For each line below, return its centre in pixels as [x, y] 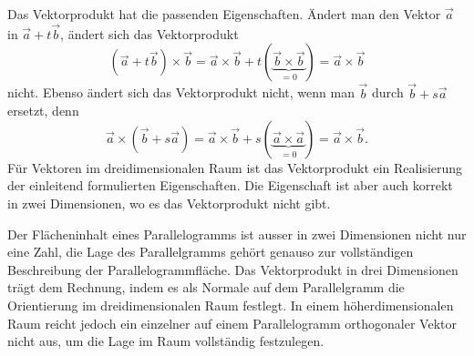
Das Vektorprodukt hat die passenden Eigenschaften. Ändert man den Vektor [224, 14]
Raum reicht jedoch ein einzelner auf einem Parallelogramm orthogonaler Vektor [232, 323]
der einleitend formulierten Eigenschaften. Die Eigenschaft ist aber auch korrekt [230, 185]
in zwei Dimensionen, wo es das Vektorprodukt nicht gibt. [169, 203]
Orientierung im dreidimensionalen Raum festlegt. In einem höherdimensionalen [231, 305]
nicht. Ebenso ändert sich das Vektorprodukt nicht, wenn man [181, 92]
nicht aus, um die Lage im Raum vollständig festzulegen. [166, 341]
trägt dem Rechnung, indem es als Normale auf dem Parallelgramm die [206, 287]
